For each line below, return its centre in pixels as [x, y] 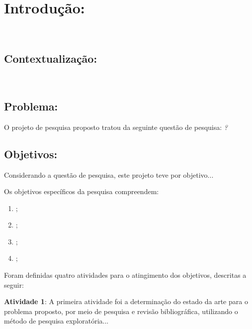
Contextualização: [51, 58]
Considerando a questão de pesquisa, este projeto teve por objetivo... [109, 174]
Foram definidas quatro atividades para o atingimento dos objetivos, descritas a [125, 275]
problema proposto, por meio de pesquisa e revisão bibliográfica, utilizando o [121, 311]
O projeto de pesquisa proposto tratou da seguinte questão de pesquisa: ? [116, 127]
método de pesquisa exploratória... [56, 321]
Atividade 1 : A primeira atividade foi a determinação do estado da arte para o [126, 301]
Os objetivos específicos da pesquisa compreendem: [82, 191]
